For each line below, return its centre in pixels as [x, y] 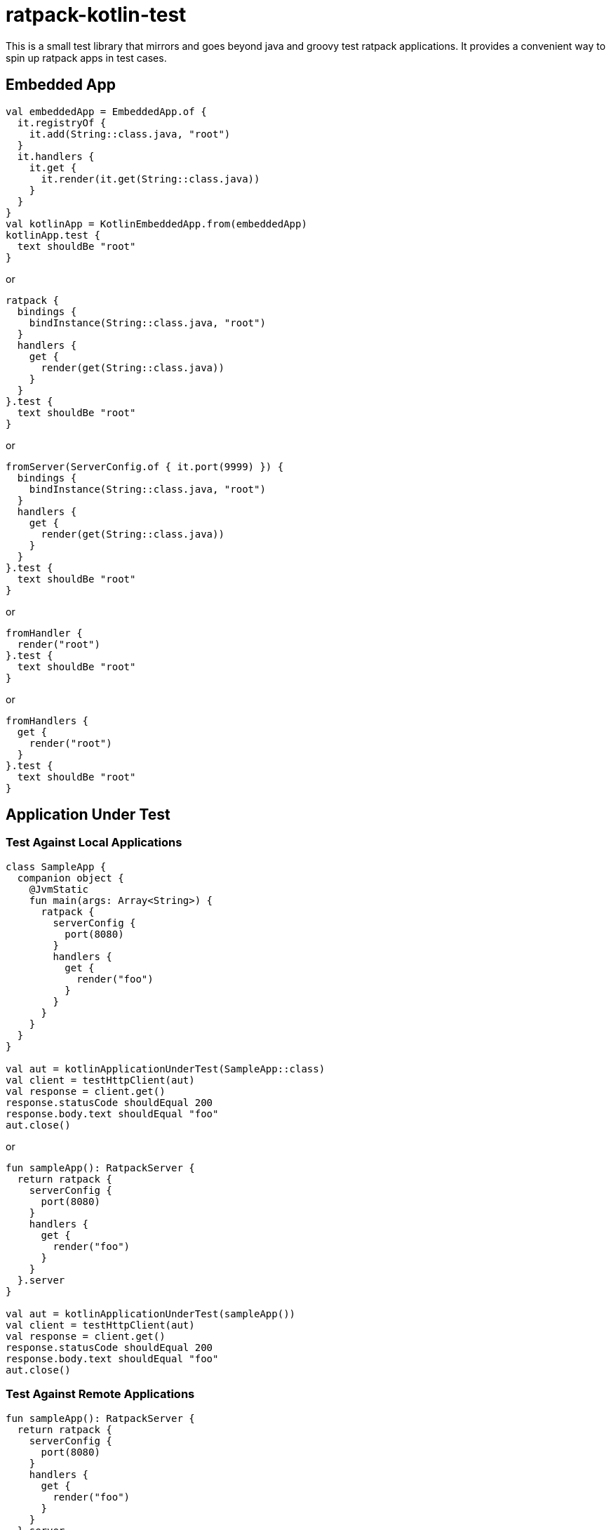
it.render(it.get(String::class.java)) [150, 179]
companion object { [70, 878]
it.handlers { [56, 156]
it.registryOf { [62, 122]
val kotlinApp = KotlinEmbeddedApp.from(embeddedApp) [156, 224]
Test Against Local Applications [94, 843]
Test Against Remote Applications [100, 1394]
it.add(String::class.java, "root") [130, 134]
